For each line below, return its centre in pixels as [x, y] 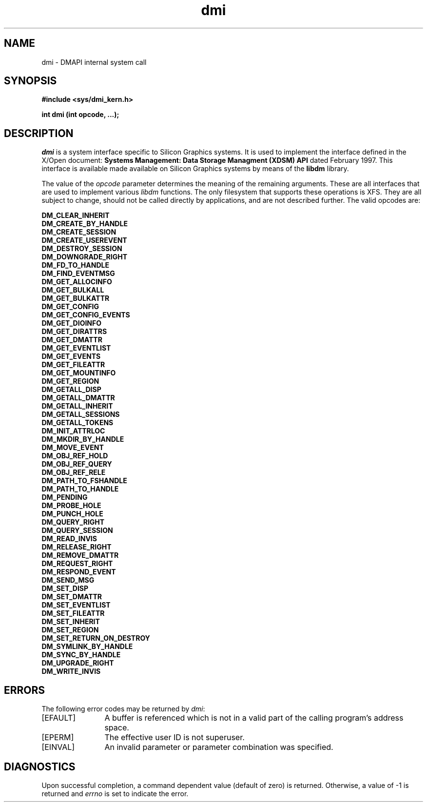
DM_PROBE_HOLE [71, 506]
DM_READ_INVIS [69, 539]
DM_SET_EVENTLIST [76, 605]
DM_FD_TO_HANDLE [75, 265]
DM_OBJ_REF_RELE [74, 472]
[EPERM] [58, 737]
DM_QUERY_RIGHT [73, 522]
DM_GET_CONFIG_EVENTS [86, 315]
